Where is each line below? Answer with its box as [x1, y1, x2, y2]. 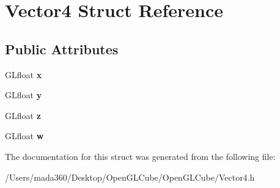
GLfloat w [5, 129, 44, 142]
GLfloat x [5, 68, 42, 81]
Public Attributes [5, 39, 119, 58]
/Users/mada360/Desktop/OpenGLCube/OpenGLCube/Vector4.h [5, 170, 255, 183]
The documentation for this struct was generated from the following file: [5, 150, 276, 162]
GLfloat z [5, 109, 41, 121]
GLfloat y [5, 89, 42, 101]
